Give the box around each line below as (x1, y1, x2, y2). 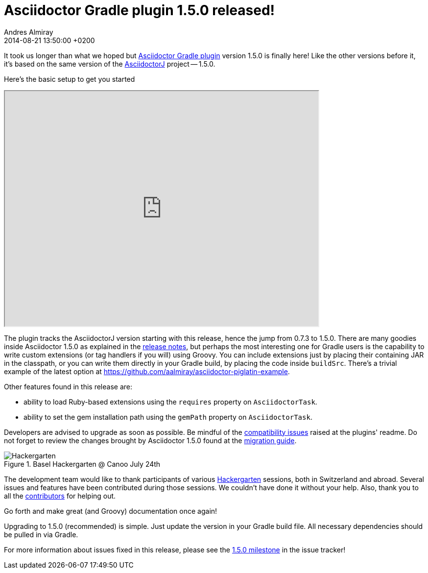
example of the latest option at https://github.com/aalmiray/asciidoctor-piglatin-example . (4, 367, 290, 376)
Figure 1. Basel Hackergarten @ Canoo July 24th (4, 459, 161, 468)
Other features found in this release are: (4, 382, 132, 391)
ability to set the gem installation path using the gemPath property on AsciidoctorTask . (24, 412, 312, 421)
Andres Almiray (4, 27, 53, 36)
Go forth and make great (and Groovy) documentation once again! (4, 506, 217, 515)
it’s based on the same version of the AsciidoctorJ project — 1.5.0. (4, 59, 215, 68)
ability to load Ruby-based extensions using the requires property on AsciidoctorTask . (24, 397, 317, 406)
